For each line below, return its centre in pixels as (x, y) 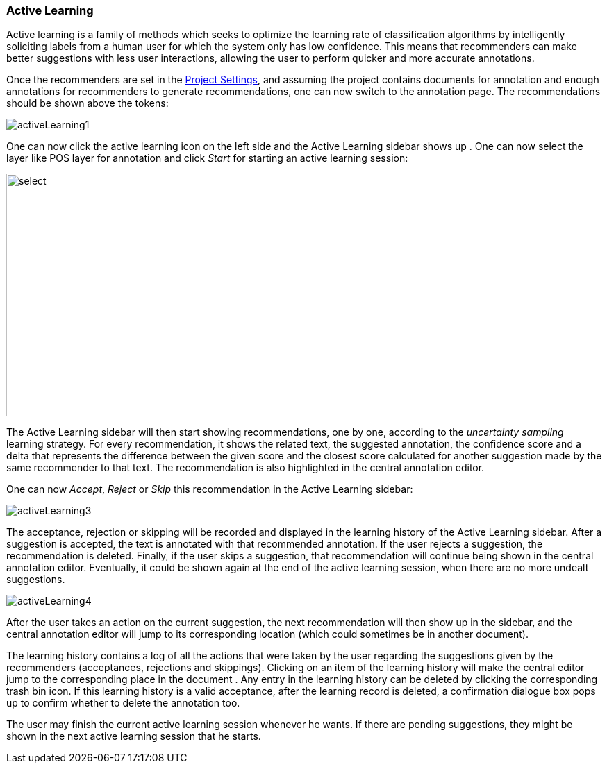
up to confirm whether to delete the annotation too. (123, 703)
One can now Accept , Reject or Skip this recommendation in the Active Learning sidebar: (210, 489)
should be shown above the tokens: (88, 103)
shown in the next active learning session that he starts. (134, 736)
